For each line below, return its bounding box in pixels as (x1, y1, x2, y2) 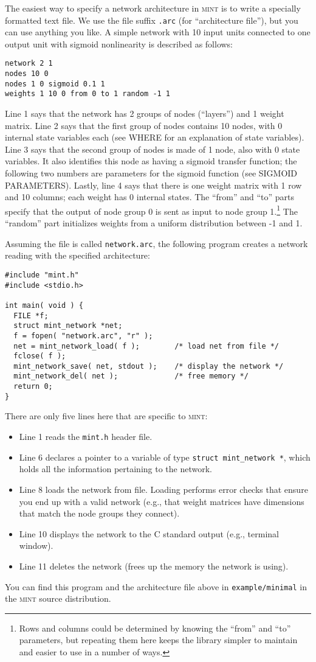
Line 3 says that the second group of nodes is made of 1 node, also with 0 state (5, 142, 300, 155)
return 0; (13, 382, 53, 391)
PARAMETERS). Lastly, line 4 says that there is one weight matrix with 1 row (5, 178, 302, 191)
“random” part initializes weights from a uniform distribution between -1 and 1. (5, 217, 303, 229)
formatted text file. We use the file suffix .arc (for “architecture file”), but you (5, 13, 298, 26)
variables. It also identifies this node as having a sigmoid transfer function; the (5, 155, 297, 167)
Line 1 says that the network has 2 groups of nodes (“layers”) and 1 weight (5, 107, 284, 120)
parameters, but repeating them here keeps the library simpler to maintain (19, 633, 298, 646)
